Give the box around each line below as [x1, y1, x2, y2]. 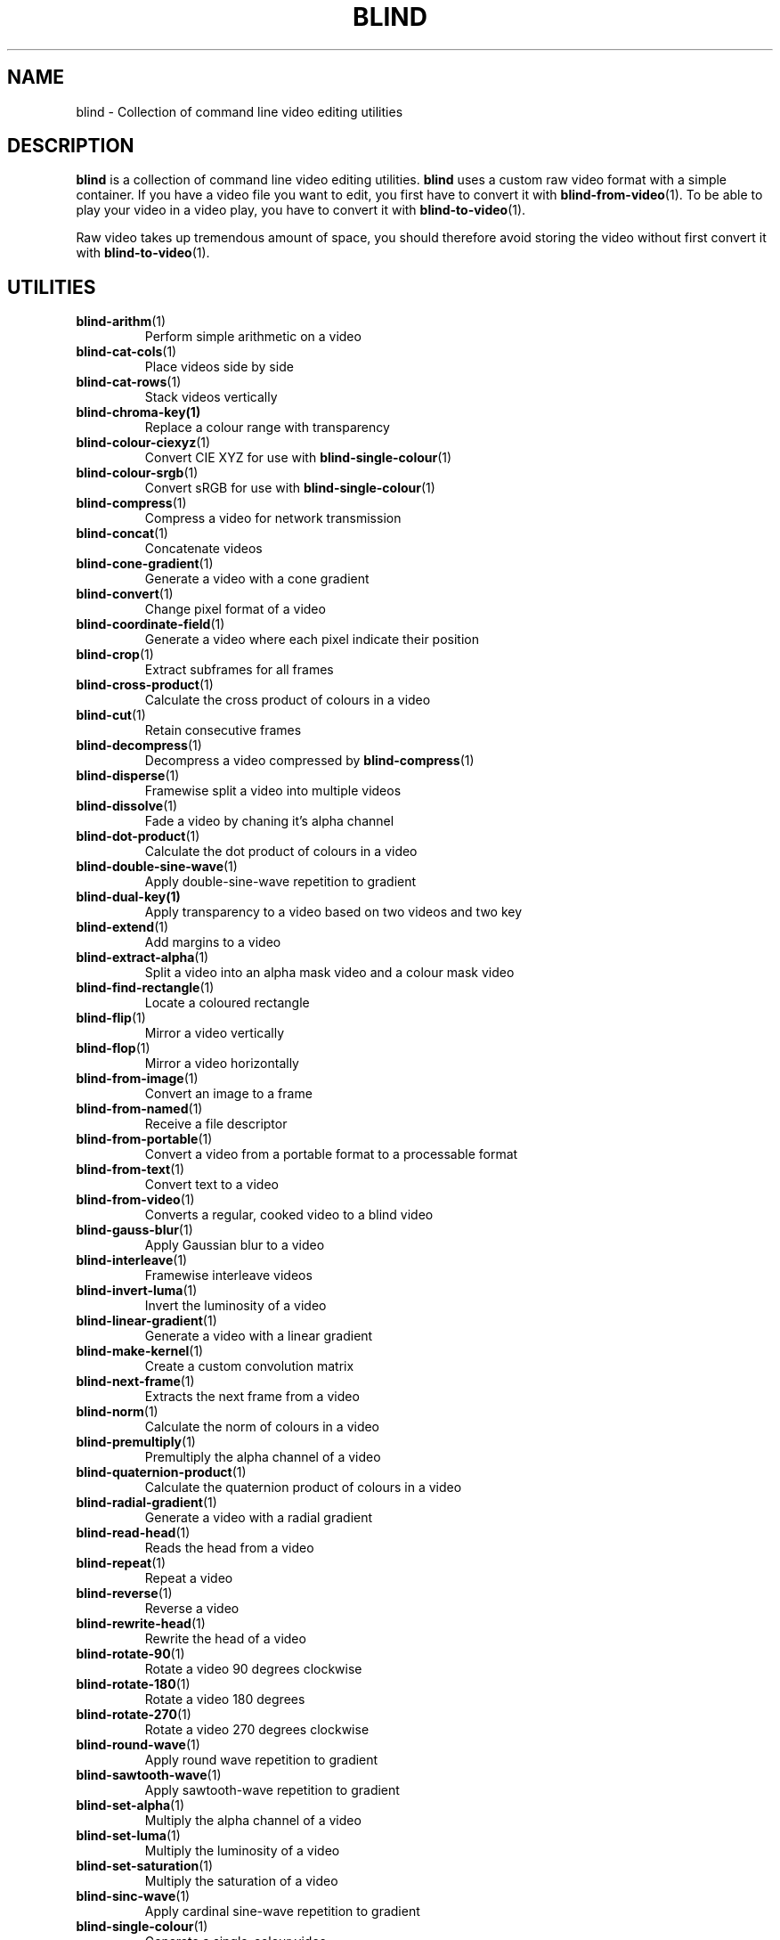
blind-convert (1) [76, 586, 174, 602]
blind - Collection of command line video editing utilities [76, 103, 403, 119]
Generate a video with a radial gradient [144, 1510, 373, 1526]
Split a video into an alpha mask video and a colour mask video [144, 965, 515, 981]
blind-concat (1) [76, 526, 168, 542]
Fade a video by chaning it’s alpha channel [144, 813, 394, 829]
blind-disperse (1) [76, 768, 180, 784]
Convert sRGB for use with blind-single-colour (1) [144, 480, 435, 496]
